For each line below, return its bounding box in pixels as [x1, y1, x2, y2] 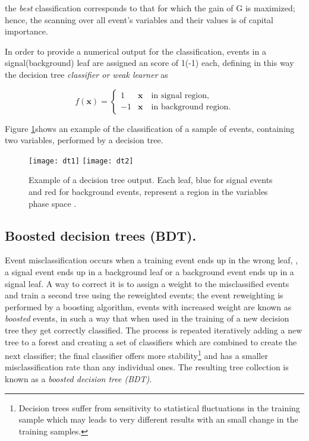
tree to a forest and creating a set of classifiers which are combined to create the [5, 335, 297, 348]
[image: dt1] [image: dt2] [29, 156, 134, 165]
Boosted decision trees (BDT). [5, 226, 197, 244]
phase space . [29, 197, 77, 209]
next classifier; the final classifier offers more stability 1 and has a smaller [5, 348, 268, 361]
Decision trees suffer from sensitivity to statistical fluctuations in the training [18, 401, 300, 414]
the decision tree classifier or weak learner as [5, 68, 168, 80]
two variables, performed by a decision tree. [5, 134, 163, 146]
